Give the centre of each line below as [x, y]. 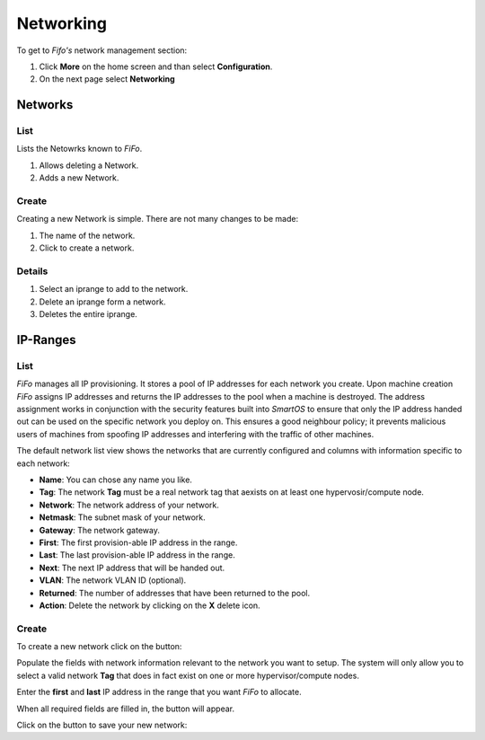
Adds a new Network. [79, 178]
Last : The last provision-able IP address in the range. [137, 555]
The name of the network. [87, 235]
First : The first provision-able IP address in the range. [138, 542]
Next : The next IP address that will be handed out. [132, 568]
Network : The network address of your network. [129, 505]
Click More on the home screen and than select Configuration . [156, 66]
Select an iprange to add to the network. [114, 289]
